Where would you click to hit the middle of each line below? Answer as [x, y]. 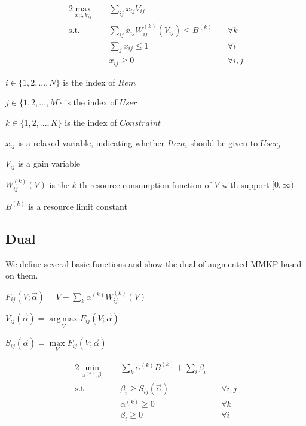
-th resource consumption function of [144, 184]
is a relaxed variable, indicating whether [91, 142]
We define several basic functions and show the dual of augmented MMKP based [154, 263]
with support [246, 184]
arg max [64, 318]
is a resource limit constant [78, 206]
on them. [22, 275]
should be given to [224, 142]
